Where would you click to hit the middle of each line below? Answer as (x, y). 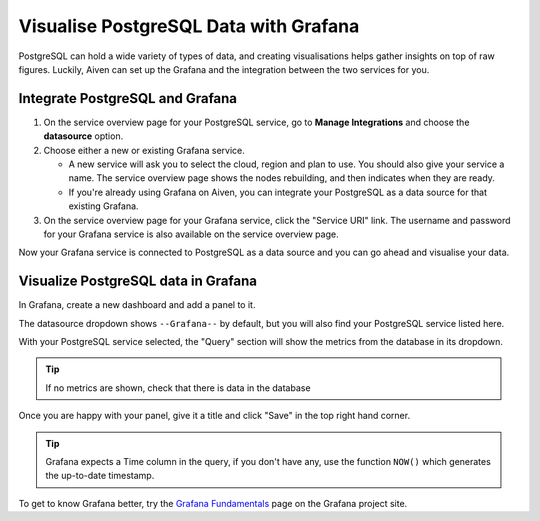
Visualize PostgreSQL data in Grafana (137, 281)
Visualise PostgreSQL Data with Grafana (189, 26)
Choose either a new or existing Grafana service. (144, 150)
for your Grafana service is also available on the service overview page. (191, 234)
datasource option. (83, 136)
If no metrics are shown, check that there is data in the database (178, 387)
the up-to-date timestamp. (100, 476)
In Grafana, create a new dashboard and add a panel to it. (137, 305)
